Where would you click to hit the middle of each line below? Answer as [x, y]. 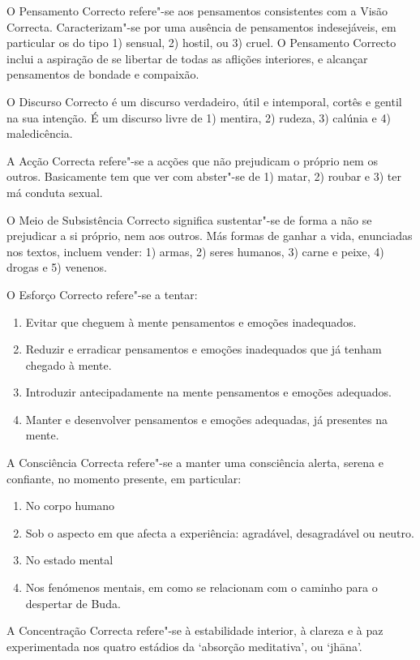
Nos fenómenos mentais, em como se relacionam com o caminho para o [201, 587]
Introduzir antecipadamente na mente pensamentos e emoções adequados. [208, 392]
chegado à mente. [69, 364]
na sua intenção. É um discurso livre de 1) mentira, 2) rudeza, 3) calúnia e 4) [199, 117]
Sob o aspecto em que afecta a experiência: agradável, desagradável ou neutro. [220, 532]
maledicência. [40, 133]
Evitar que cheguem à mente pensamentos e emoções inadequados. [191, 321]
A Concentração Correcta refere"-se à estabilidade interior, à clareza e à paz [195, 630]
